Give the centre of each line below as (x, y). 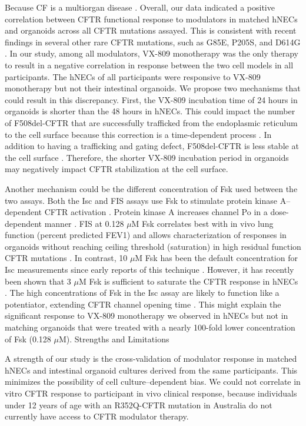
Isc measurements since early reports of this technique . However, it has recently (149, 270)
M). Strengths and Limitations (114, 339)
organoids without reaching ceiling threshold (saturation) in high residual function (153, 246)
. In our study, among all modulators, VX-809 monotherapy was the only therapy (152, 53)
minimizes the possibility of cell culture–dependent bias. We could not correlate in (153, 382)
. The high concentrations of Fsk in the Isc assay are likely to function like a (142, 293)
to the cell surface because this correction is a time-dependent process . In (138, 134)
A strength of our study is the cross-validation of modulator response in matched (151, 359)
